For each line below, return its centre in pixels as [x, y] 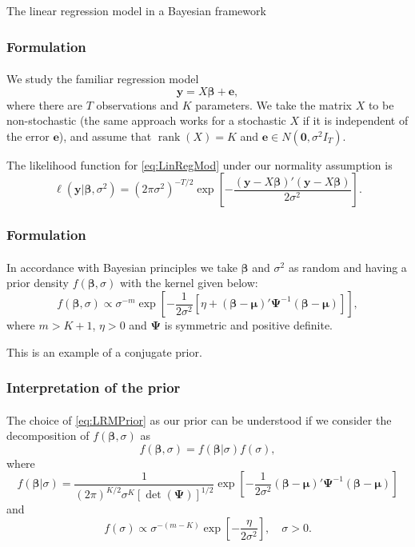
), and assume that [105, 136]
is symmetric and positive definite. [249, 325]
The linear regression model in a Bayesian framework [136, 10]
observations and [137, 104]
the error [28, 136]
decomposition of [48, 435]
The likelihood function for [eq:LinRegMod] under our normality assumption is [200, 164]
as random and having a [347, 267]
